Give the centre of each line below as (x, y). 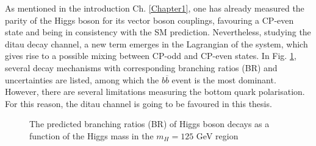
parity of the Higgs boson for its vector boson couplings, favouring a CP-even (149, 20)
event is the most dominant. (224, 79)
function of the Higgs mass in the (92, 135)
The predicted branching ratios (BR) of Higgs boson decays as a (149, 124)
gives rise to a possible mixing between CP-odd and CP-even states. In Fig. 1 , (151, 56)
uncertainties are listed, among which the (82, 79)
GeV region (217, 135)
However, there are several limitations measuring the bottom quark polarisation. (155, 92)
